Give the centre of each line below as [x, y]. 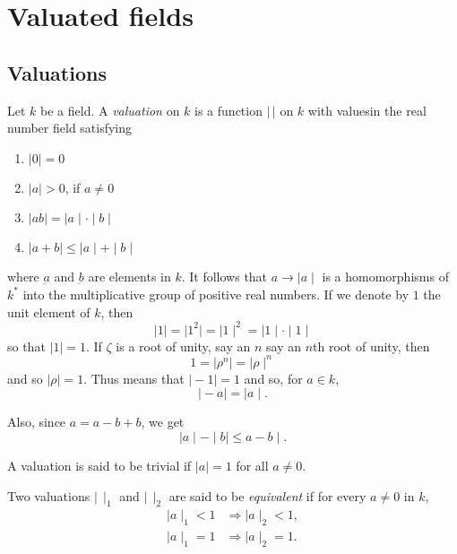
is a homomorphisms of [385, 277]
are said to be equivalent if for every [267, 495]
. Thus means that [134, 378]
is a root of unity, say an [183, 346]
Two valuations [49, 495]
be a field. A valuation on [110, 110]
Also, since [37, 422]
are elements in [129, 277]
